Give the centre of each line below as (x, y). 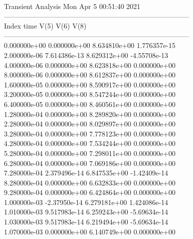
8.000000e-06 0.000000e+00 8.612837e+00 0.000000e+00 (90, 75)
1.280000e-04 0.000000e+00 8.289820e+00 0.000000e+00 (90, 114)
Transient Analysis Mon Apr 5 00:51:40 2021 (72, 6)
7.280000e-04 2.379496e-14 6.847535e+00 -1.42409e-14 (86, 173)
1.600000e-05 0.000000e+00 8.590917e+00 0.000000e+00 (90, 84)
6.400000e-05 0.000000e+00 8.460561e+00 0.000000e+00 (90, 104)
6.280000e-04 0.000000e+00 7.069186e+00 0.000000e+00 (90, 163)
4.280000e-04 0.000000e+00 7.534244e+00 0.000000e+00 (90, 143)
